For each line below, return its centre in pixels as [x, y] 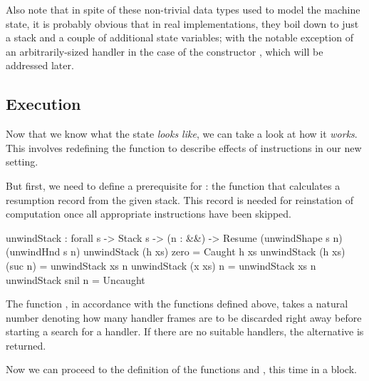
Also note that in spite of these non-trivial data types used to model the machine [183, 9]
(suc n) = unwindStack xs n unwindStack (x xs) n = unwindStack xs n [161, 265]
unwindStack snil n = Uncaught [76, 279]
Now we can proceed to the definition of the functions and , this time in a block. [181, 369]
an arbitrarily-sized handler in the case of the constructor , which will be [165, 51]
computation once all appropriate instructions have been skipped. [149, 214]
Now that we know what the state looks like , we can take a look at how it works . [182, 134]
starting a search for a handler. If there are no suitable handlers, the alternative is [185, 331]
